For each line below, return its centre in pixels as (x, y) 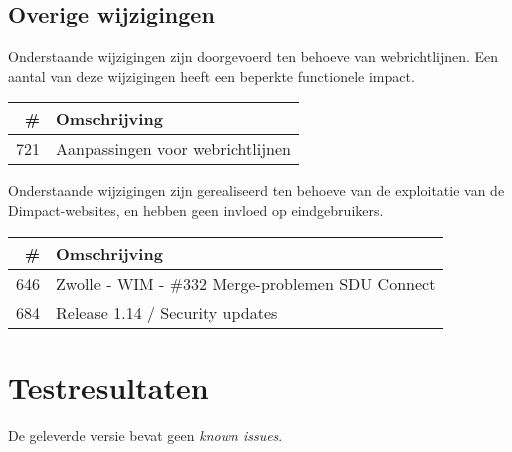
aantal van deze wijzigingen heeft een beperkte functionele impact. (211, 75)
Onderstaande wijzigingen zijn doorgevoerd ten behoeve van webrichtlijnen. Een (253, 56)
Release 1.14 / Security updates (167, 312)
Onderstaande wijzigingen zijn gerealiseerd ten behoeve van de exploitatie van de (256, 190)
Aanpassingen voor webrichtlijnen (173, 149)
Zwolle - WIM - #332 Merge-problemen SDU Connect (246, 283)
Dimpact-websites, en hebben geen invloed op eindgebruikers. (196, 209)
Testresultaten (108, 386)
